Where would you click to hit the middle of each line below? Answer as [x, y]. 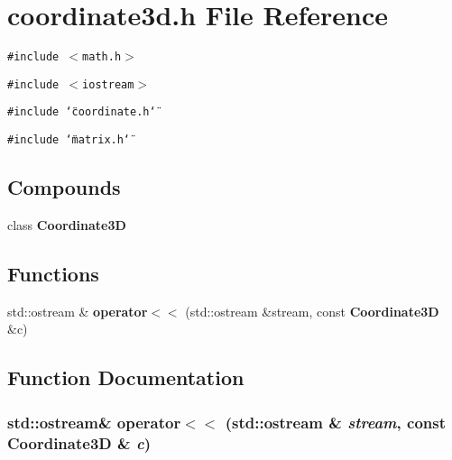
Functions [53, 273]
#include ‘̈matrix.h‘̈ [69, 140]
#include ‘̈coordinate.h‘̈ [82, 112]
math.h [102, 57]
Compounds [64, 187]
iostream [108, 84]
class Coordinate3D [67, 224]
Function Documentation [126, 377]
